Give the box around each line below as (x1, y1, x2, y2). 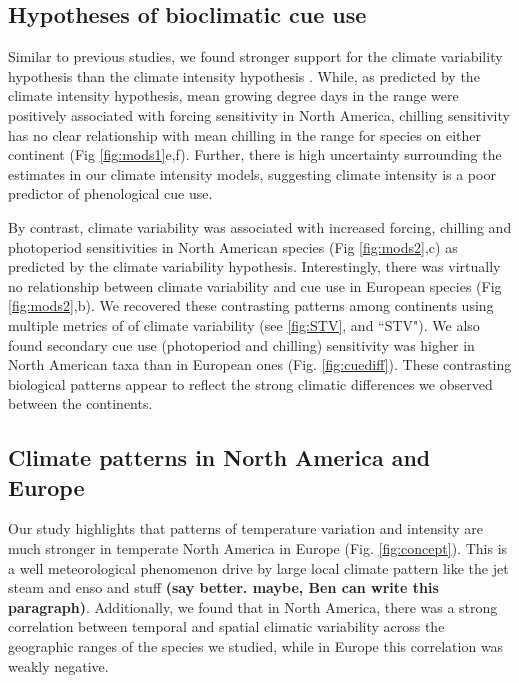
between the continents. (8, 393, 153, 414)
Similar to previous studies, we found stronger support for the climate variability (8, 46, 503, 67)
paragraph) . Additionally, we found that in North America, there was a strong (8, 596, 498, 617)
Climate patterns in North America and (8, 442, 431, 473)
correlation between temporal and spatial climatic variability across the (8, 616, 445, 637)
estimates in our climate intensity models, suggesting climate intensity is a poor (8, 163, 496, 184)
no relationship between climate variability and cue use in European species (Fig (8, 275, 502, 296)
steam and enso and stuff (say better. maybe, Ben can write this (8, 577, 439, 598)
